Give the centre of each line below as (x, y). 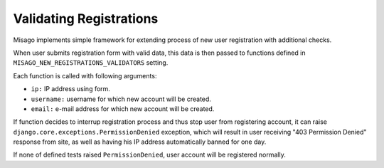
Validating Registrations (86, 19)
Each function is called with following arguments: (85, 75)
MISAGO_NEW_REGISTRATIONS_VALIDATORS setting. (91, 63)
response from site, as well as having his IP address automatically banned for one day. (140, 142)
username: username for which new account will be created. (121, 99)
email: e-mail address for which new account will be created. (123, 109)
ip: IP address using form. (70, 89)
